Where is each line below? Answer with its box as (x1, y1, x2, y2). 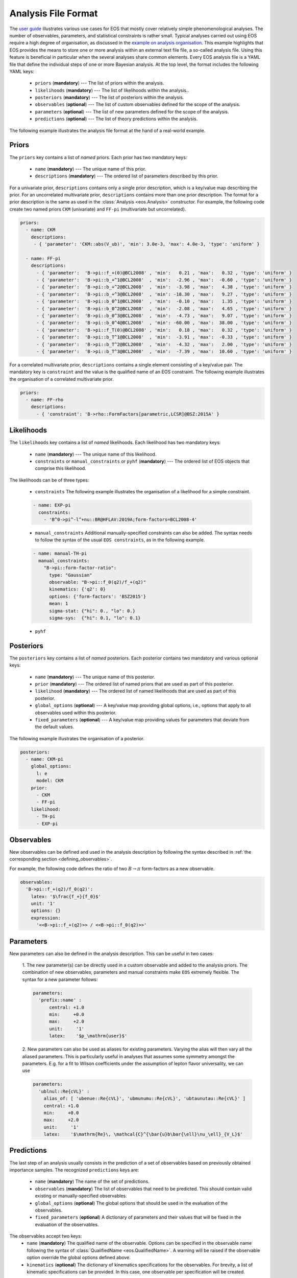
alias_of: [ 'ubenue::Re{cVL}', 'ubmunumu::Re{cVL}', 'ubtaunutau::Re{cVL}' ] (43, 1096, 246, 1102)
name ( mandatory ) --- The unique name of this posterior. (35, 674, 156, 680)
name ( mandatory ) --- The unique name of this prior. (35, 166, 146, 172)
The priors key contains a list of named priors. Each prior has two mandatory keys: (9, 154, 187, 161)
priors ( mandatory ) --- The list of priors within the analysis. (35, 80, 164, 86)
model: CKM (36, 778, 64, 784)
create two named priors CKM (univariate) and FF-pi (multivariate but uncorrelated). (9, 206, 186, 212)
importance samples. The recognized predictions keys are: (9, 1167, 139, 1173)
